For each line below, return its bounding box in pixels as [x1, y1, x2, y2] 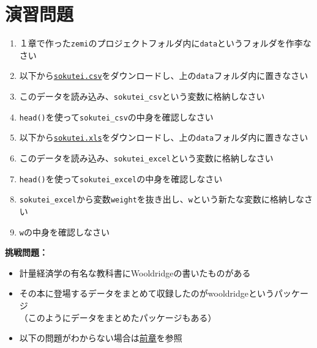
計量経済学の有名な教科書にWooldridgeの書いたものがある [19, 266, 251, 279]
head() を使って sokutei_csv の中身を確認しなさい [19, 110, 214, 123]
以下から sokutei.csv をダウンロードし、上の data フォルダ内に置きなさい [19, 69, 308, 82]
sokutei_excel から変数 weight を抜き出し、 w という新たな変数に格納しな [19, 193, 304, 205]
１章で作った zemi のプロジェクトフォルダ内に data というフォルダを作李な [19, 37, 311, 50]
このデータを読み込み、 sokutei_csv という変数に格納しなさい [19, 90, 265, 103]
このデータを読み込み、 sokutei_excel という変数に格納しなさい [19, 152, 274, 164]
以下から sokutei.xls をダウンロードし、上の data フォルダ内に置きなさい [19, 131, 308, 144]
